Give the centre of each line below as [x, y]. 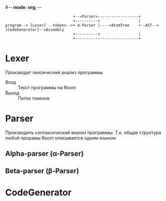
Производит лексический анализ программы [54, 72]
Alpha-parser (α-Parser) [45, 154]
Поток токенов [34, 98]
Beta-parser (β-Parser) [42, 171]
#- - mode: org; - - [23, 7]
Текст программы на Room [47, 87]
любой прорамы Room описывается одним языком [61, 138]
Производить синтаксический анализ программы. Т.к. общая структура [83, 132]
